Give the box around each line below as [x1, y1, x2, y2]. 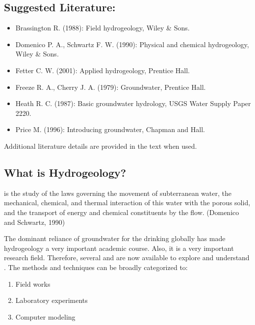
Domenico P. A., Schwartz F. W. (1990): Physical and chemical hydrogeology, [15, 39, 249, 49]
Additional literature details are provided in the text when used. [4, 140, 197, 151]
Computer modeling [15, 311, 76, 322]
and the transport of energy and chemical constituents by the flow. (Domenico [4, 207, 239, 217]
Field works [15, 278, 51, 289]
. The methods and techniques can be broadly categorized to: [4, 262, 188, 272]
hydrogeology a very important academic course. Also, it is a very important [4, 243, 234, 253]
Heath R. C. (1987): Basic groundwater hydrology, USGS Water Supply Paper [15, 98, 251, 108]
